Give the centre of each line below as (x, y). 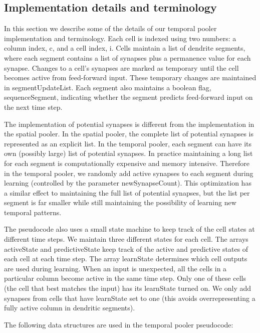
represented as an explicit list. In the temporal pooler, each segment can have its (128, 143)
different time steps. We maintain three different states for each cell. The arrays (126, 239)
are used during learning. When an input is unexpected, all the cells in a (115, 268)
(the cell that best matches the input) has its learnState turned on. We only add (128, 288)
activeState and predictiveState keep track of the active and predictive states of (126, 248)
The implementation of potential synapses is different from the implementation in (129, 124)
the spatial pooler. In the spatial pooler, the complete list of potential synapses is (129, 134)
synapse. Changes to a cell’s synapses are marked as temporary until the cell (121, 67)
